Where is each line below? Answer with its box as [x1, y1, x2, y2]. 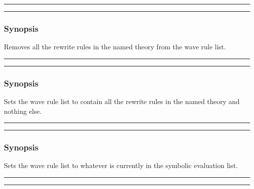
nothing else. [4, 105, 42, 116]
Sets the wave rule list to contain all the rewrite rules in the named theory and [4, 96, 240, 106]
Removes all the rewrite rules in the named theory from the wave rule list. [4, 42, 226, 52]
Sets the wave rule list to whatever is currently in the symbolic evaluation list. [4, 160, 238, 170]
